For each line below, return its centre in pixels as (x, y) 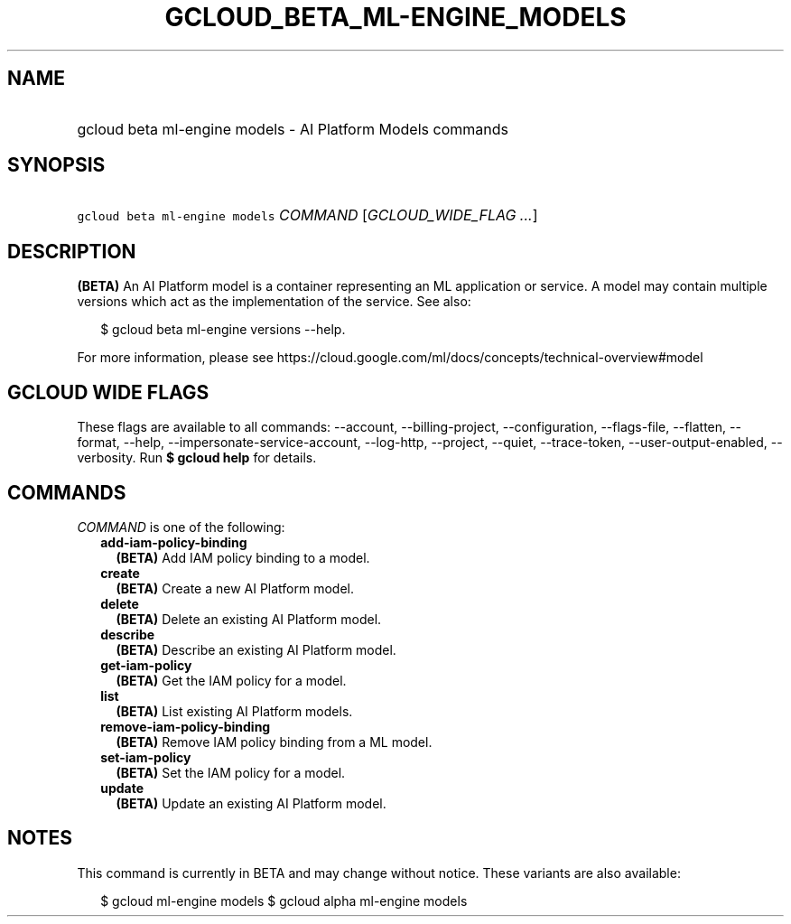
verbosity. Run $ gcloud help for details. (197, 458)
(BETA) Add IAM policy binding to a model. (243, 557)
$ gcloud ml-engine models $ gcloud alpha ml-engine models (284, 901)
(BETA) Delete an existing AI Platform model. (249, 619)
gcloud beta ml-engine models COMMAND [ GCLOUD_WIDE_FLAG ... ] (307, 215)
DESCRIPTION (72, 251)
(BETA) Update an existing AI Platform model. (251, 803)
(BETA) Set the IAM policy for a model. (231, 772)
